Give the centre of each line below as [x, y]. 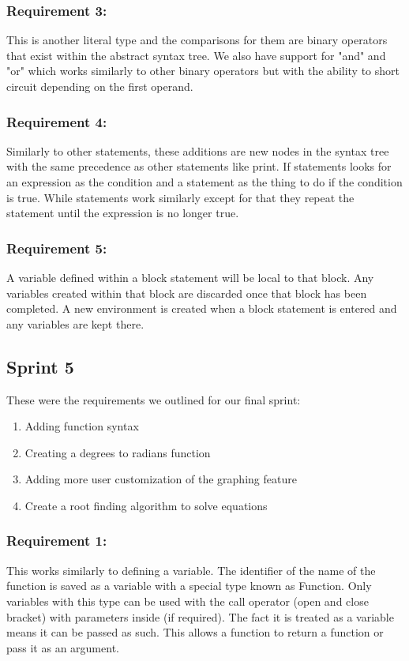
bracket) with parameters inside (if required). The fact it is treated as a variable [200, 616]
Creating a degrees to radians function [118, 452]
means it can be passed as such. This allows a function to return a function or [195, 632]
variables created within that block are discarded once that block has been [187, 293]
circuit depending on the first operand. [100, 86]
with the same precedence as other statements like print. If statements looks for [199, 166]
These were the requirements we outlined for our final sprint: [154, 399]
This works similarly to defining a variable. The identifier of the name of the [191, 570]
